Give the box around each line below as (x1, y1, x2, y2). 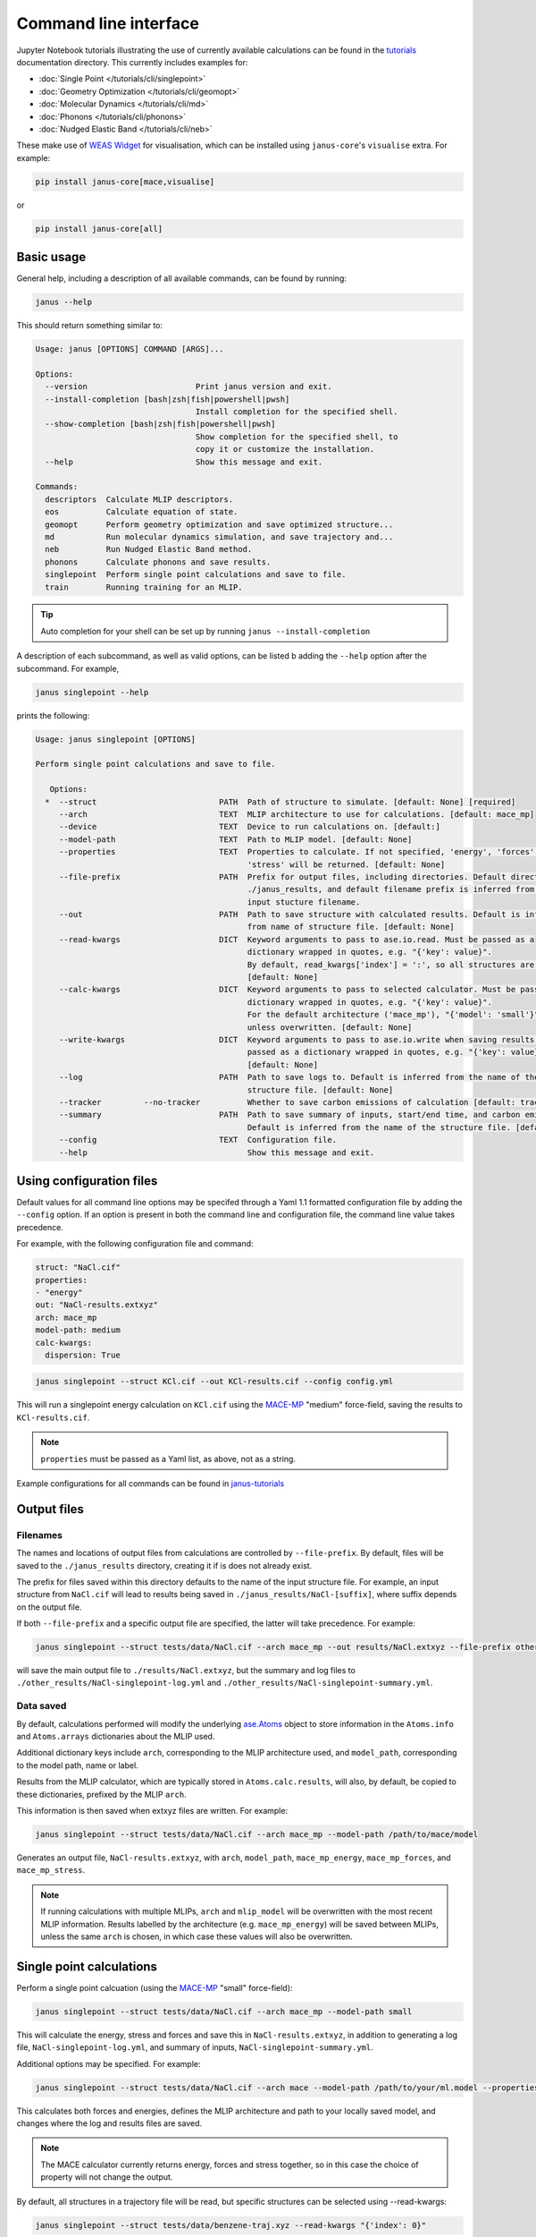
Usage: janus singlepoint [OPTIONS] (35, 734, 197, 744)
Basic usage (16, 250, 87, 265)
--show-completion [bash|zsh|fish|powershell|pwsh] (45, 419, 276, 430)
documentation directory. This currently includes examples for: (16, 56, 248, 67)
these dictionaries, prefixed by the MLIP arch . (16, 1789, 187, 1799)
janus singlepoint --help (35, 687, 149, 697)
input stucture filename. (247, 897, 361, 907)
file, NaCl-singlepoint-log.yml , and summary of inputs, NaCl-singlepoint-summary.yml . (16, 2042, 374, 2053)
